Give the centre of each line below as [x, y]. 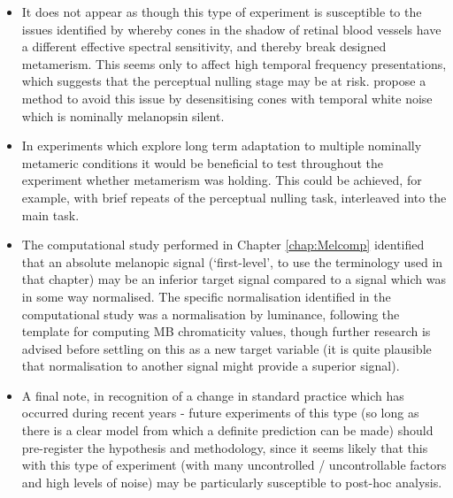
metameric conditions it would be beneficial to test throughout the [202, 162]
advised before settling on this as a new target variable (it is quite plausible [226, 348]
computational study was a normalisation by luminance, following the [211, 314]
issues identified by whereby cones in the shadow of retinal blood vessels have [231, 29]
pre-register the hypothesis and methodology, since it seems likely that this [225, 447]
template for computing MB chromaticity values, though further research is [226, 331]
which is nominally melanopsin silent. [123, 115]
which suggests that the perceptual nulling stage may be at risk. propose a [224, 81]
